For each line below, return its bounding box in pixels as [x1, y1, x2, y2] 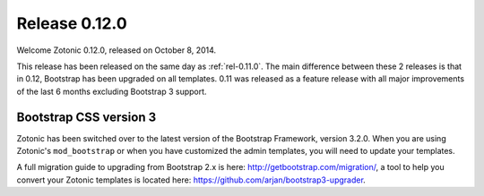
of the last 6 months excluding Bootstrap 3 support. [16, 86, 207, 97]
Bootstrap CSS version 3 [16, 109, 157, 124]
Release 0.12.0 [16, 13, 127, 33]
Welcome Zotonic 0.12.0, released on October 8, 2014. [16, 45, 217, 55]
